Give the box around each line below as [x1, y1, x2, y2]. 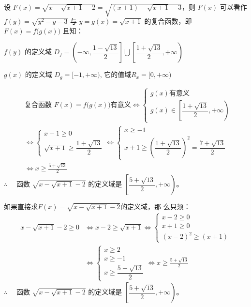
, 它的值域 [100, 69, 132, 79]
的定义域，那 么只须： [120, 201, 191, 211]
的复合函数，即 [144, 15, 192, 26]
